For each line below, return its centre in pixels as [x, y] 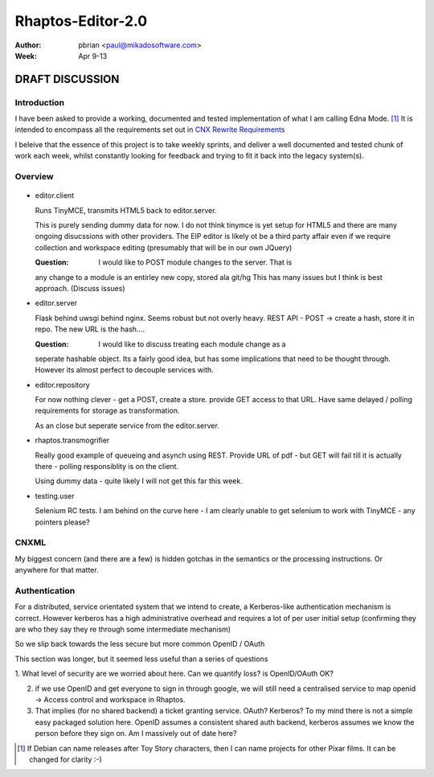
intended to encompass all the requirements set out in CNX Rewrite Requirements [150, 129]
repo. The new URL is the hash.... [90, 329]
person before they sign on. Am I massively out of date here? [136, 734]
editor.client [55, 195]
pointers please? [62, 522]
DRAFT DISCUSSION [67, 79]
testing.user [55, 495]
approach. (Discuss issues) [80, 288]
